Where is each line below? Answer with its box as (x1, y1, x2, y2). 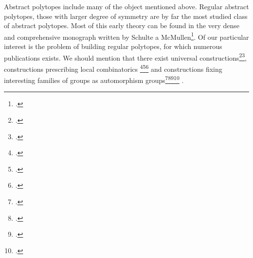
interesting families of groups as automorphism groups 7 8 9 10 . (4, 74, 184, 85)
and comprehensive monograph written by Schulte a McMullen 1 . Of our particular (4, 30, 249, 42)
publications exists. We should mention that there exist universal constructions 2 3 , (4, 51, 247, 63)
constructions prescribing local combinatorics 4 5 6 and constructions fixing (4, 62, 222, 74)
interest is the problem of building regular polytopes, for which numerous (4, 41, 222, 51)
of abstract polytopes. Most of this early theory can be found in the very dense (4, 20, 239, 31)
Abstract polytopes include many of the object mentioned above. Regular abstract (4, 1, 249, 11)
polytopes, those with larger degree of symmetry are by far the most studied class (4, 11, 248, 21)
